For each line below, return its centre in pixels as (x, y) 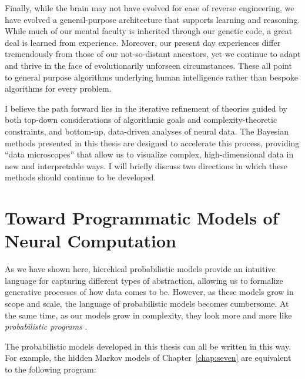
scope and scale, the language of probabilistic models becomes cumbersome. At (147, 303)
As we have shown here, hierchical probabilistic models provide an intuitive (140, 269)
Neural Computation (91, 241)
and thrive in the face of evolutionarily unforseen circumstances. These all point (148, 65)
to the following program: (51, 369)
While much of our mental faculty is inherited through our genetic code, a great (149, 31)
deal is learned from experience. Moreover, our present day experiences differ (143, 42)
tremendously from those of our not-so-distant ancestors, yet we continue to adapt (153, 54)
